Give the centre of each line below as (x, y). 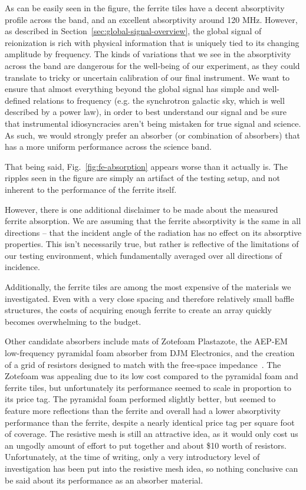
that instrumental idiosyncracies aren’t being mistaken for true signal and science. (153, 123)
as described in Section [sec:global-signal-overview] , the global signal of (133, 31)
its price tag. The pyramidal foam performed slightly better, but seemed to (140, 399)
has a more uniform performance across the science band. (108, 147)
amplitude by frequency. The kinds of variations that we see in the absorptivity (148, 54)
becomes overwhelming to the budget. (73, 321)
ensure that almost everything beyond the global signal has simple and (132, 89)
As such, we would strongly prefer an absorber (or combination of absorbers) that (152, 135)
